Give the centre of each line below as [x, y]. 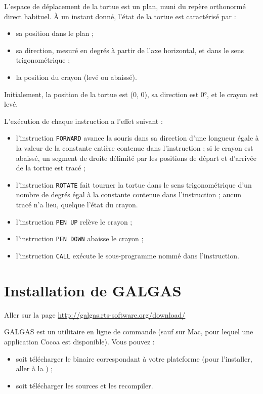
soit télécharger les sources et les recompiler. [84, 385]
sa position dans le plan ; [55, 33]
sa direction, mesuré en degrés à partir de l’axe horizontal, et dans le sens [130, 50]
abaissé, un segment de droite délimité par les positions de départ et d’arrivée [136, 158]
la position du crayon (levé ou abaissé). [76, 77]
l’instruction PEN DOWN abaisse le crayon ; [80, 238]
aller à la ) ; [34, 368]
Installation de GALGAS [93, 290]
